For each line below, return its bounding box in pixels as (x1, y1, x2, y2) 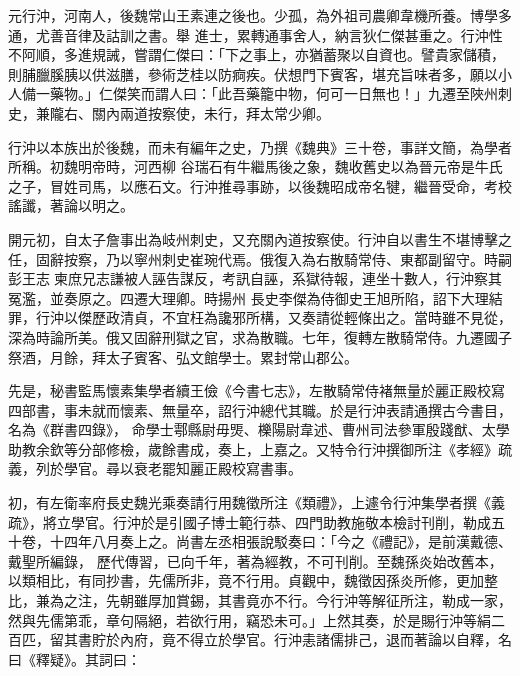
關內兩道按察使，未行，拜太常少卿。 (91, 102, 330, 123)
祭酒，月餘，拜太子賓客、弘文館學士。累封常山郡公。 (8, 346, 358, 367)
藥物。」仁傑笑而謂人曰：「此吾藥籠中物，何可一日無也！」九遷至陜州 (49, 83, 498, 104)
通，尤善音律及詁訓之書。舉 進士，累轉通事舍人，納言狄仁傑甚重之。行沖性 (8, 24, 503, 45)
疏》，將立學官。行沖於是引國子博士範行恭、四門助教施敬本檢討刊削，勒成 (8, 511, 491, 532)
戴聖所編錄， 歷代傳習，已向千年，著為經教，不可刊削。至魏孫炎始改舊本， (8, 550, 503, 571)
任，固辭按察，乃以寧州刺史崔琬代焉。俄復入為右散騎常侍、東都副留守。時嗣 (8, 248, 512, 269)
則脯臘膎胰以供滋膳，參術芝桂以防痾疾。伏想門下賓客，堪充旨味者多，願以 (8, 63, 498, 84)
